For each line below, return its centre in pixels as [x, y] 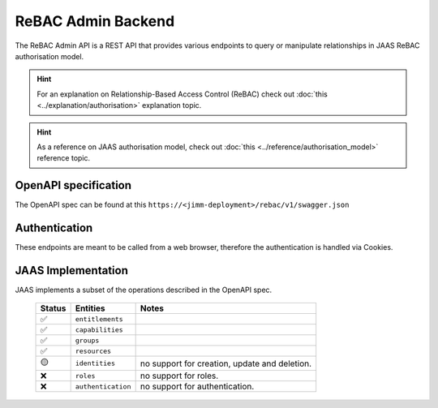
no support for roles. [179, 376]
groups [87, 340]
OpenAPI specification [73, 185]
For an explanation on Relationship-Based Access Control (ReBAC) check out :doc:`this [182, 94]
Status [53, 308]
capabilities [99, 330]
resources [93, 351]
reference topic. [64, 158]
